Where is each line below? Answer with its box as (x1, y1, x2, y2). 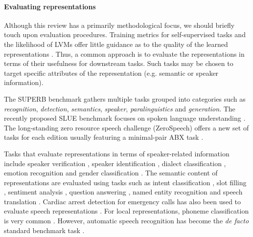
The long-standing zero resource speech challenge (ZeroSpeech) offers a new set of (4, 122, 249, 132)
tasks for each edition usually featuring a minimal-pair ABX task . (4, 132, 204, 142)
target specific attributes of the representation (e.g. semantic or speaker (4, 67, 219, 78)
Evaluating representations (4, 1, 96, 11)
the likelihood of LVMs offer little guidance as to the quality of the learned (4, 39, 228, 49)
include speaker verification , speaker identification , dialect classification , (4, 158, 226, 168)
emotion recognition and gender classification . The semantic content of (4, 168, 218, 178)
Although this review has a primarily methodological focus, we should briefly (4, 20, 235, 30)
